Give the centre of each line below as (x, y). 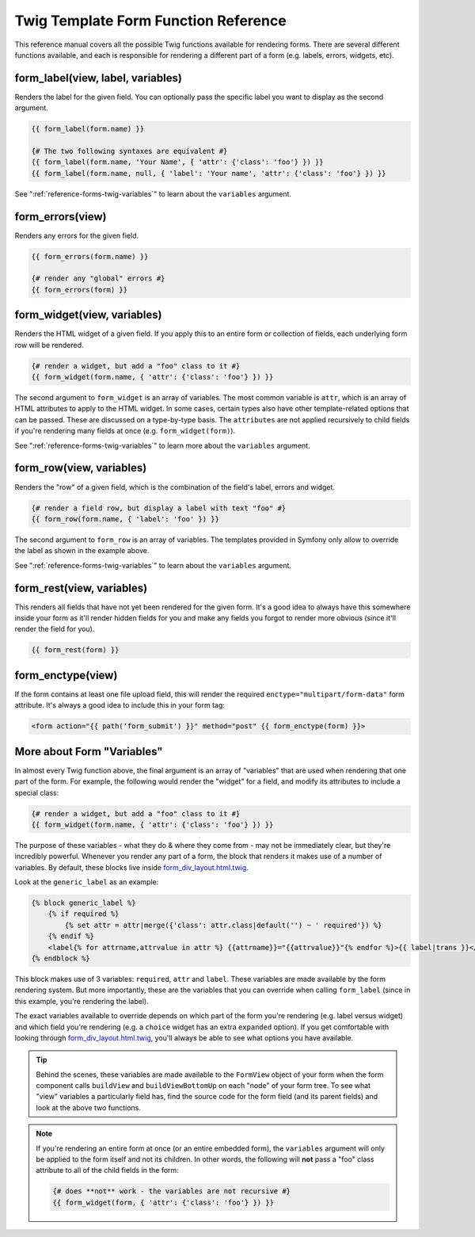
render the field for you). (55, 629)
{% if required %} (84, 914)
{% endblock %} (61, 958)
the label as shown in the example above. (82, 551)
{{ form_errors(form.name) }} (90, 256)
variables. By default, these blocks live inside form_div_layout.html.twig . (131, 867)
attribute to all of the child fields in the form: (108, 1170)
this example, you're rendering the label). (82, 1001)
